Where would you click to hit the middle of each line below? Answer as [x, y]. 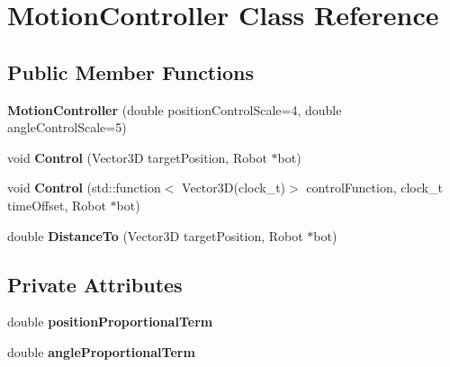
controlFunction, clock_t [374, 188]
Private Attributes [95, 284]
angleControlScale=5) [67, 127]
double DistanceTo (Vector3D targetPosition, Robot [155, 235]
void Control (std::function [84, 188]
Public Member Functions [130, 72]
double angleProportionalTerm [101, 351]
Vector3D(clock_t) [234, 188]
